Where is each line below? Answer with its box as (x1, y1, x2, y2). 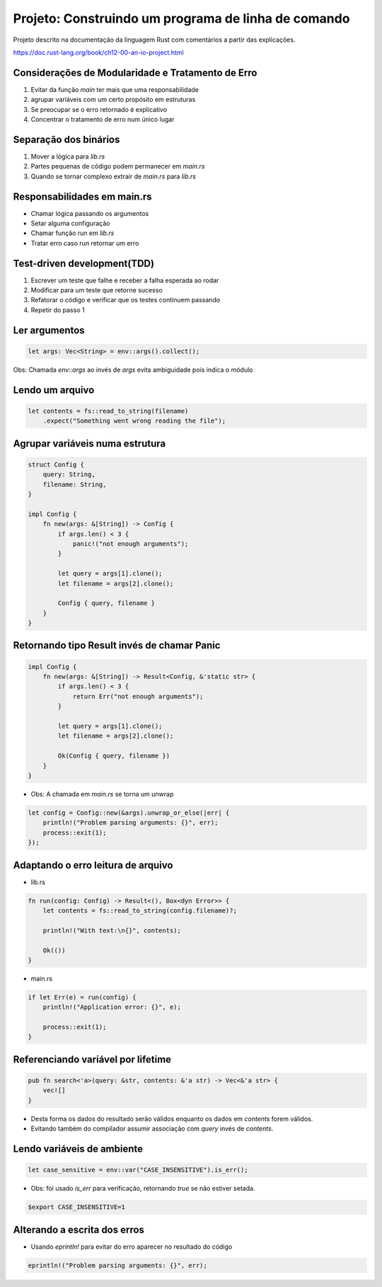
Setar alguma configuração (30, 219, 110, 227)
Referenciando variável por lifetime (13, 1053, 172, 1065)
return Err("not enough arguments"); (72, 692, 204, 700)
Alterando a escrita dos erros (13, 1223, 145, 1235)
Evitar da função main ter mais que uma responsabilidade (30, 85, 199, 93)
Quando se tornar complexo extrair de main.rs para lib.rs (30, 172, 196, 181)
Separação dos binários (13, 133, 120, 145)
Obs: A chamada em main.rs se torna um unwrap (30, 789, 174, 798)
